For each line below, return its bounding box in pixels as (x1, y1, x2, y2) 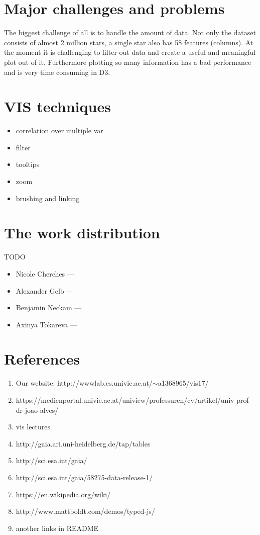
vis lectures (16, 421, 51, 432)
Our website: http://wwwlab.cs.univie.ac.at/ (16, 378, 153, 388)
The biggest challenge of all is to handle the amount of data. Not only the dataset (4, 27, 256, 38)
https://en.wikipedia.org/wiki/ (16, 489, 111, 499)
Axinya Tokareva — (16, 319, 77, 329)
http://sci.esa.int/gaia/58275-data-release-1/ (16, 472, 153, 482)
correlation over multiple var (16, 125, 103, 136)
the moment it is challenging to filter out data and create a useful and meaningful (4, 47, 256, 57)
